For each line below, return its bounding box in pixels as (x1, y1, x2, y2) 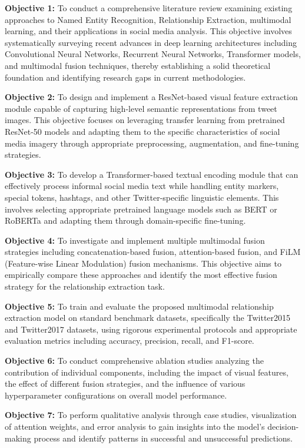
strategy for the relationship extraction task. (5, 280, 165, 293)
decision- (267, 420, 299, 432)
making (5, 432, 31, 444)
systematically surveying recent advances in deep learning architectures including (5, 36, 297, 48)
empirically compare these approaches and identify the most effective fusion (5, 268, 277, 281)
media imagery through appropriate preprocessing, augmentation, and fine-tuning (5, 137, 299, 149)
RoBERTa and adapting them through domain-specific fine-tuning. (5, 214, 246, 227)
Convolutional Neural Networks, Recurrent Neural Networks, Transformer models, (5, 48, 301, 60)
